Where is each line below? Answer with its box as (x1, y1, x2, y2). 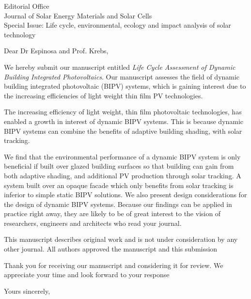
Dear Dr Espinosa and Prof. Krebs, (4, 46, 109, 56)
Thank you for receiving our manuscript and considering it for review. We (4, 260, 223, 270)
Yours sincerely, (4, 285, 50, 296)
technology (4, 29, 36, 39)
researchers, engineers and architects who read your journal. (4, 218, 182, 228)
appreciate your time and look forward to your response (4, 269, 170, 280)
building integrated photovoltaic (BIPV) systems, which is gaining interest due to (4, 81, 246, 91)
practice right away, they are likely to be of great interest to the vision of (4, 208, 221, 219)
